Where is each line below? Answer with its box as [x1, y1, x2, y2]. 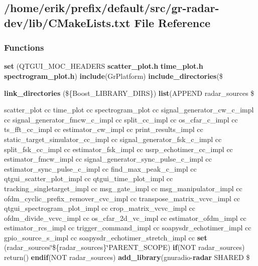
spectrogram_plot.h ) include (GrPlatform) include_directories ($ [4, 70, 223, 81]
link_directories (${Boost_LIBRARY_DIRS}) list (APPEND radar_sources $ [4, 87, 254, 98]
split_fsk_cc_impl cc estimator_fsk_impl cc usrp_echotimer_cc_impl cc [4, 144, 233, 154]
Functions [4, 41, 44, 54]
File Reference [134, 15, 210, 30]
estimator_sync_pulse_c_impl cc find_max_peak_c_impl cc [4, 163, 197, 174]
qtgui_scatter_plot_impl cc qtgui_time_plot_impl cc [4, 173, 173, 184]
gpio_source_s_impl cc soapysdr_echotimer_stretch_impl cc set [4, 232, 207, 242]
